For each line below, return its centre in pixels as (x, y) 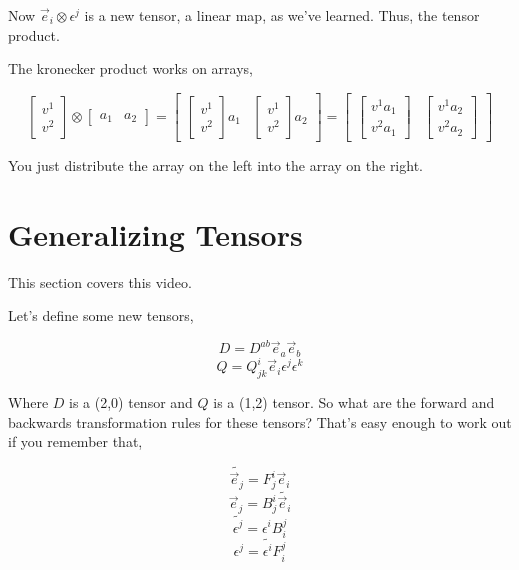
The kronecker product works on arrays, (130, 68)
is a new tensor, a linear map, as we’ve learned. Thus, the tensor (282, 15)
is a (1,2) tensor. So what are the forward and (354, 402)
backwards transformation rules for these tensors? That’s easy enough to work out (260, 421)
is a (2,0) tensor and (131, 402)
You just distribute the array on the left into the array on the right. (215, 164)
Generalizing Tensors (155, 233)
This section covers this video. (100, 281)
